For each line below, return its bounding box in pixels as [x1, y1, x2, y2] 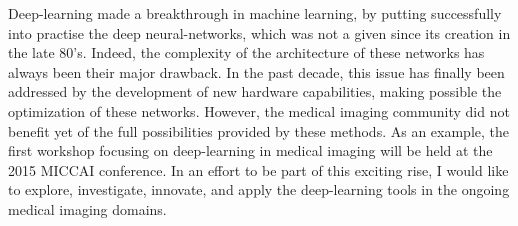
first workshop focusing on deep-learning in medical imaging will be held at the [8, 140, 493, 161]
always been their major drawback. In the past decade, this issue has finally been [8, 61, 505, 82]
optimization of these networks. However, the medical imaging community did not [8, 100, 510, 121]
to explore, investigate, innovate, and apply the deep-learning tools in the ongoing [8, 179, 510, 200]
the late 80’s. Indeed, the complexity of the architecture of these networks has [8, 42, 485, 63]
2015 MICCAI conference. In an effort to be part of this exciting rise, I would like [8, 159, 509, 180]
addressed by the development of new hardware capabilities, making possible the [8, 81, 502, 102]
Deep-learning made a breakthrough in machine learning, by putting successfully [8, 3, 502, 23]
